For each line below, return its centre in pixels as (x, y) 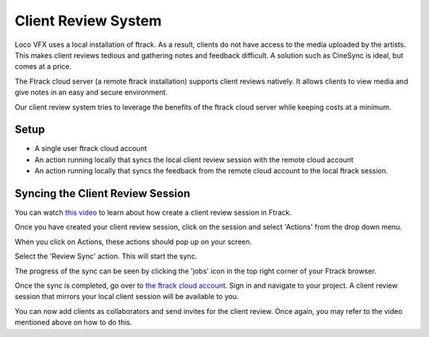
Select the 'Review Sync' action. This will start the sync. (106, 256)
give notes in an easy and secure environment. (91, 92)
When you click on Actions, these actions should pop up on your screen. (133, 242)
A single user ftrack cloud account (91, 149)
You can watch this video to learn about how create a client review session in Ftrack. (153, 213)
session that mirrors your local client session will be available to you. (127, 296)
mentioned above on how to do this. (73, 323)
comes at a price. (43, 67)
